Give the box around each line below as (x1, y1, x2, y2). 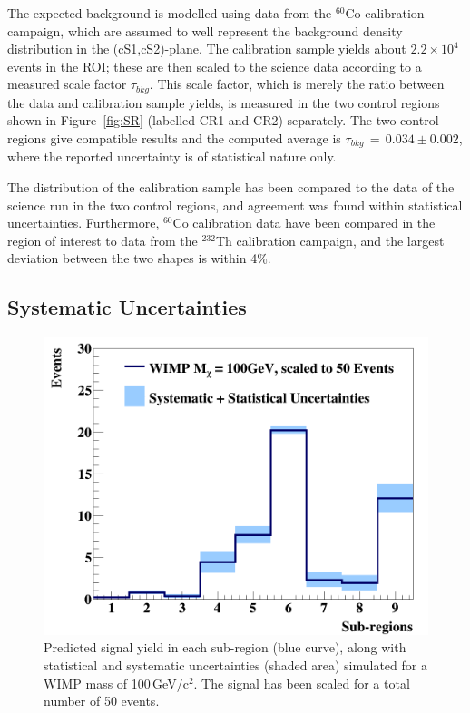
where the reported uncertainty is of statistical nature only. (7, 147, 337, 166)
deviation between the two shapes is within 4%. (7, 249, 271, 268)
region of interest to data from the (7, 230, 198, 249)
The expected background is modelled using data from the (7, 4, 332, 22)
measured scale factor (7, 74, 127, 93)
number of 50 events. (44, 691, 160, 710)
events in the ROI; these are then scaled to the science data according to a (7, 56, 422, 75)
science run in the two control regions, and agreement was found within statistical (7, 195, 463, 214)
